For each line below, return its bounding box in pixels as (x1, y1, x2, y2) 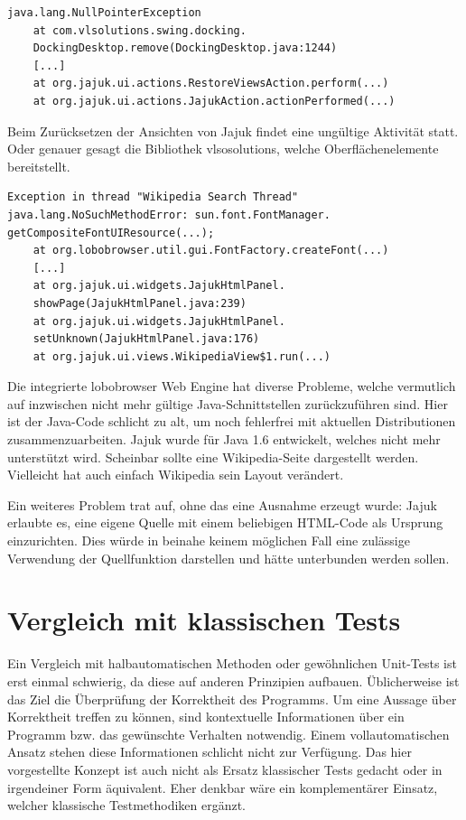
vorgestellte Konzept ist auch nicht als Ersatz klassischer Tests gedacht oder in (7, 759, 443, 778)
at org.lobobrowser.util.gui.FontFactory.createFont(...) (33, 244, 389, 257)
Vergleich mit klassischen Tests (7, 601, 401, 638)
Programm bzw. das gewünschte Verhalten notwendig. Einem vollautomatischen (7, 724, 450, 743)
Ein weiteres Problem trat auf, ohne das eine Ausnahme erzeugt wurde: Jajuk (7, 495, 437, 514)
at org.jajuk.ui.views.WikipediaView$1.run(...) (33, 349, 331, 363)
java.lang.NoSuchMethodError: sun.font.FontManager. (7, 208, 331, 221)
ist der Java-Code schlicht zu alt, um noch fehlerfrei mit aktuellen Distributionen (7, 412, 456, 431)
